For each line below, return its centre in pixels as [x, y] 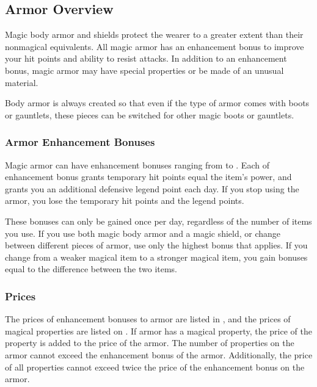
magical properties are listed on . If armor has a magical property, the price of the [158, 331]
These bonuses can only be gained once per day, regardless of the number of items [158, 221]
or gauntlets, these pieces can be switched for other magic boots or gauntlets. [150, 114]
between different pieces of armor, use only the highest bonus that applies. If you [156, 245]
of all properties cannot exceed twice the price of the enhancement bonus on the [155, 367]
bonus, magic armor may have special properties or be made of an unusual [144, 70]
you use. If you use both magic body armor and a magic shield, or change [143, 233]
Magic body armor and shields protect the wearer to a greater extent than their [154, 34]
